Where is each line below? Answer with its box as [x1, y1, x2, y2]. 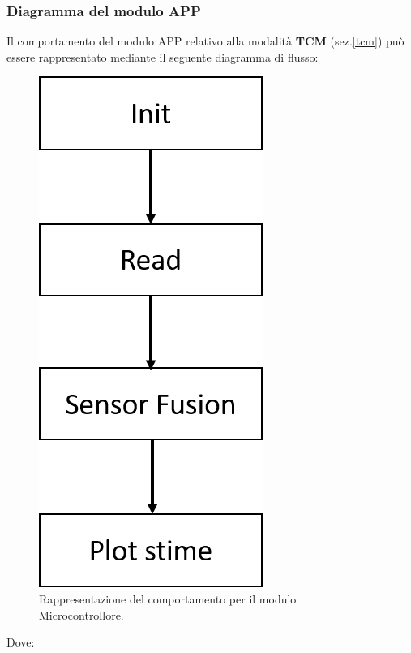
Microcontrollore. [39, 606, 124, 623]
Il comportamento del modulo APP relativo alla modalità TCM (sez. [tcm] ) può [6, 32, 405, 50]
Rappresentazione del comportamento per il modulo [39, 590, 297, 607]
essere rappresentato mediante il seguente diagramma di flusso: [6, 48, 319, 65]
